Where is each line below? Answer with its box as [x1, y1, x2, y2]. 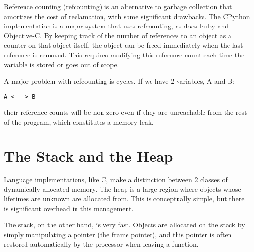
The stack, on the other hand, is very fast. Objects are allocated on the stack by [4, 220, 245, 230]
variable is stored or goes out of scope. [4, 59, 119, 69]
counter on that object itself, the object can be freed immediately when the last [4, 40, 243, 50]
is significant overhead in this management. [4, 203, 134, 213]
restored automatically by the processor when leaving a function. [4, 239, 199, 249]
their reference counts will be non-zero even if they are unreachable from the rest [4, 107, 247, 117]
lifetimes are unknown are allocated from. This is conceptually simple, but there [4, 193, 245, 203]
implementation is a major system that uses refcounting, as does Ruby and [4, 21, 229, 31]
